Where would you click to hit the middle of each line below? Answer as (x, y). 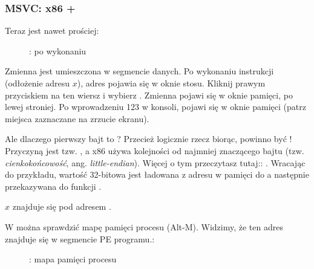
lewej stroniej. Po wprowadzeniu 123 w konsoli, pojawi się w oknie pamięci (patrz (155, 107)
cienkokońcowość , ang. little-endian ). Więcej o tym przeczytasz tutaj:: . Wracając (155, 162)
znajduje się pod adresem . (62, 206)
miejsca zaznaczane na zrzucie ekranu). (77, 118)
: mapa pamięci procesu (73, 259)
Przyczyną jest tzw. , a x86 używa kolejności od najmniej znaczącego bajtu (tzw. (155, 150)
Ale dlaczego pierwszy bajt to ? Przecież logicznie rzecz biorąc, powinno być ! (149, 139)
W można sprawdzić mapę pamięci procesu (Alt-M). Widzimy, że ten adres (144, 226)
